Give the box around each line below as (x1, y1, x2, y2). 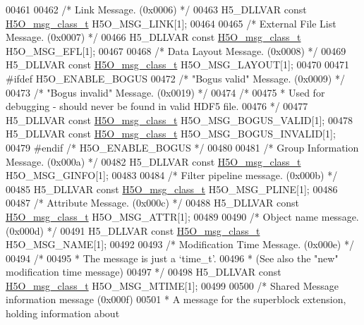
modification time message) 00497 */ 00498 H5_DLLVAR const (6, 264, 281, 279)
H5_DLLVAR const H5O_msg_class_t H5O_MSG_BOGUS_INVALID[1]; (6, 126, 336, 141)
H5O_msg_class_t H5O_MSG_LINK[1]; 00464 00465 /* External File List (6, 16, 336, 30)
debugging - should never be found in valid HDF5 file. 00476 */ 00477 (6, 99, 308, 114)
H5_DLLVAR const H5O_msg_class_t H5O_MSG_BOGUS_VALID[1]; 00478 (6, 112, 353, 127)
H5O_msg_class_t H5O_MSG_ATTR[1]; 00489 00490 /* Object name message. (6, 209, 359, 223)
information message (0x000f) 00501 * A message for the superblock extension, (6, 292, 346, 307)
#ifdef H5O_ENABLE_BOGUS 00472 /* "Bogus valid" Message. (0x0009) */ (6, 70, 345, 85)
